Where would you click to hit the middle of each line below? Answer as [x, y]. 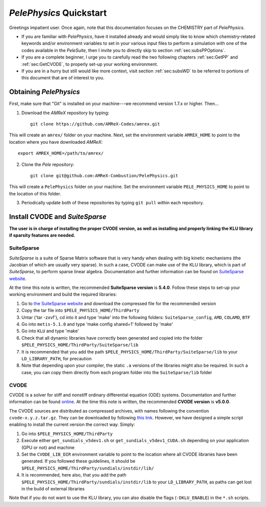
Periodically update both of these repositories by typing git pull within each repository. [113, 203]
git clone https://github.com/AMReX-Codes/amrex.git [95, 124]
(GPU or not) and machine [48, 447]
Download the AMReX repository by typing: [65, 113]
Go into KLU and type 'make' [50, 331]
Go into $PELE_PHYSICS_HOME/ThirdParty [67, 434]
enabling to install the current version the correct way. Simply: [72, 425]
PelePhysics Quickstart [58, 13]
